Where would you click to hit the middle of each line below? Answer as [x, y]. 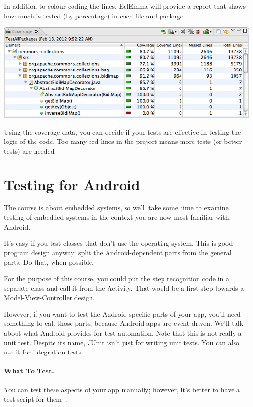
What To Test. [29, 371]
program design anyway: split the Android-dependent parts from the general [118, 252]
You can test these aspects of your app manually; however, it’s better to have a [122, 389]
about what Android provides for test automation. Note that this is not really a [123, 333]
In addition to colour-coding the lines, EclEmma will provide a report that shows [125, 6]
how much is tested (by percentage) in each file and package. [94, 15]
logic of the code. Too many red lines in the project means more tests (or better [123, 141]
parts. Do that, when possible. [49, 262]
